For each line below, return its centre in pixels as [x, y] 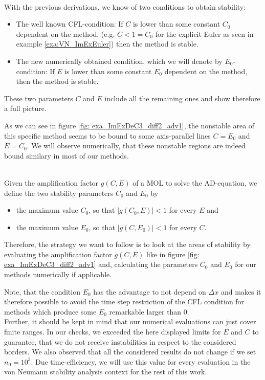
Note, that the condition [42, 291]
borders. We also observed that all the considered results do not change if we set [130, 352]
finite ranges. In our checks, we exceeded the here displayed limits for [113, 332]
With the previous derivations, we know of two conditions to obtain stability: [125, 6]
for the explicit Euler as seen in [204, 33]
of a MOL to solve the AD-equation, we [195, 182]
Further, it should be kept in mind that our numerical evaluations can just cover [130, 321]
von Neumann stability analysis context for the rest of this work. [106, 372]
